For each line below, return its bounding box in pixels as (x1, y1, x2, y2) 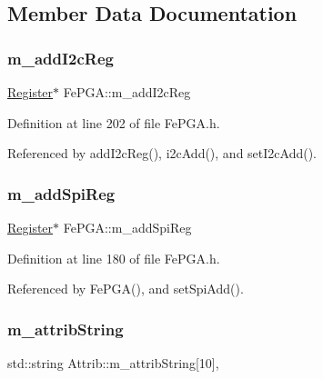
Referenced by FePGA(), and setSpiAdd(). (7, 279, 244, 298)
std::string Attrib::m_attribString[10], (7, 354, 219, 372)
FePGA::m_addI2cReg (63, 83, 191, 101)
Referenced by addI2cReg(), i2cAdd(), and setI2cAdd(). (7, 144, 318, 163)
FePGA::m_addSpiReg (63, 218, 192, 236)
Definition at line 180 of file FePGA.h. (7, 248, 220, 267)
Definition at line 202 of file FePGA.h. (7, 113, 220, 132)
